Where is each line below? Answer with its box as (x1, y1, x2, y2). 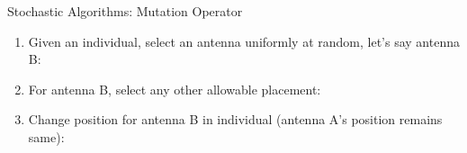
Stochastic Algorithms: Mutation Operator (7, 2, 243, 20)
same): (28, 127, 65, 146)
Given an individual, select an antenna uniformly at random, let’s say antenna (28, 31, 460, 50)
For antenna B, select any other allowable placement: (28, 79, 321, 98)
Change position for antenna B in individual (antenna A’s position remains (28, 110, 443, 129)
